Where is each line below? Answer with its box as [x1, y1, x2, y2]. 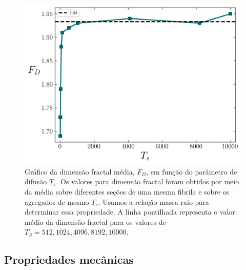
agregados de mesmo [25, 196, 89, 207]
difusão [25, 176, 47, 187]
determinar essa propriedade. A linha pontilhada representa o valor [25, 206, 235, 217]
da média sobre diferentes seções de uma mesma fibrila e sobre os [25, 186, 230, 197]
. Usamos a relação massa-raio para [98, 196, 209, 207]
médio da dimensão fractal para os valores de [25, 216, 166, 227]
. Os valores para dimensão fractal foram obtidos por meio [56, 176, 239, 187]
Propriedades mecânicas [4, 252, 134, 267]
